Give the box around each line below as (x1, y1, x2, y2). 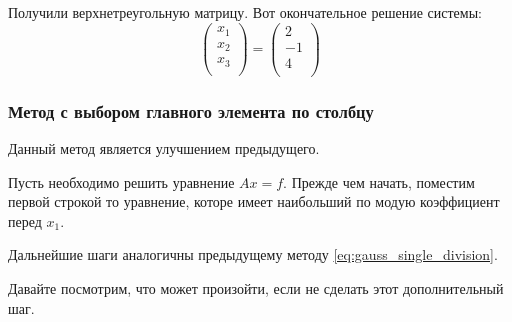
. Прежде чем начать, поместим (283, 171, 475, 192)
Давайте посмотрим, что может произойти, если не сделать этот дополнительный (8, 277, 504, 298)
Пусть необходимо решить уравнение (8, 171, 235, 192)
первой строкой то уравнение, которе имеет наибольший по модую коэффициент (8, 191, 500, 212)
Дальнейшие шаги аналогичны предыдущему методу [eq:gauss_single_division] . (8, 244, 498, 265)
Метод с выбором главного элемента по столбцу (8, 98, 374, 123)
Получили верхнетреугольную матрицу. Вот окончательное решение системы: (8, 2, 482, 22)
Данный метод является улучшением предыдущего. (8, 138, 320, 158)
